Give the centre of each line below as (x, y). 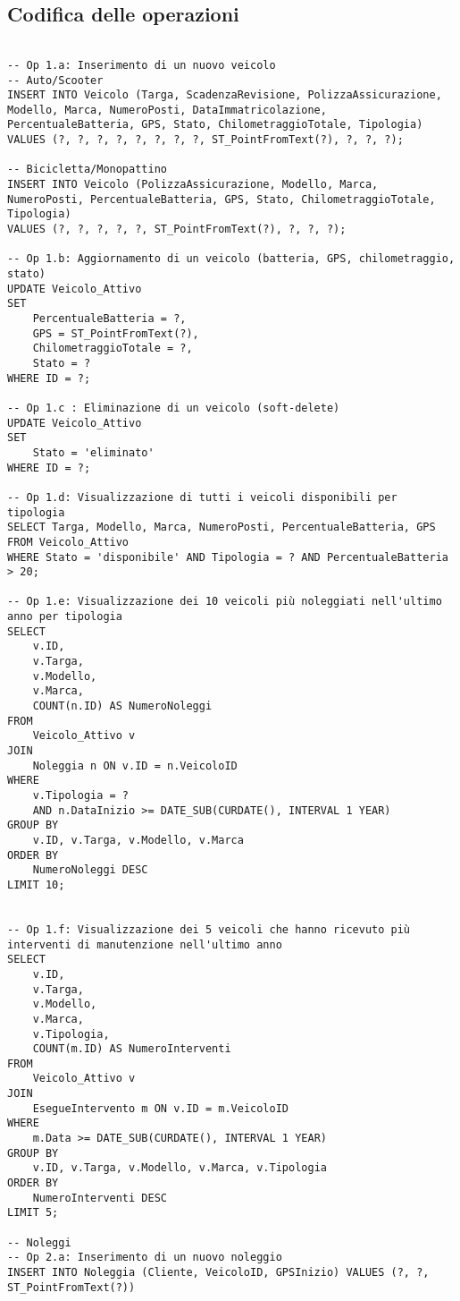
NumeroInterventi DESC (100, 1198)
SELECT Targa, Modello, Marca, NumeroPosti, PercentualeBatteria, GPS (222, 527)
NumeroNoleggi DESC (90, 870)
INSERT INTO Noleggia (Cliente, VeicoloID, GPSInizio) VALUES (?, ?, (218, 1273)
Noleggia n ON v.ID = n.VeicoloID (135, 765)
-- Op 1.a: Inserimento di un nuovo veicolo (142, 65)
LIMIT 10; (36, 884)
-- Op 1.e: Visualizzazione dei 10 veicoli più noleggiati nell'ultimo (225, 602)
